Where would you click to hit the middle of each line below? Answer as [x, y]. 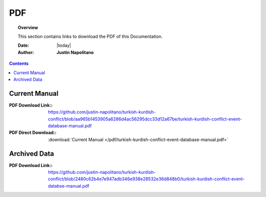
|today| [64, 45]
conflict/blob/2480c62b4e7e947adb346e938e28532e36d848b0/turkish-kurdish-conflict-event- [146, 179]
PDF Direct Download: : [33, 133]
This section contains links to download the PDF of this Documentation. [90, 36]
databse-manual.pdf [69, 186]
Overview [28, 28]
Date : [24, 45]
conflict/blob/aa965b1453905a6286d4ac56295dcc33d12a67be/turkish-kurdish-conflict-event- [145, 119]
